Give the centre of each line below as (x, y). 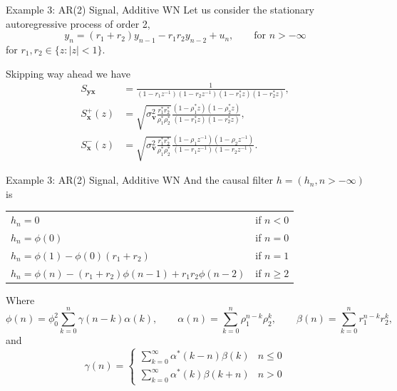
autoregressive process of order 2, (78, 23)
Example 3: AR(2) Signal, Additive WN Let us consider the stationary (160, 9)
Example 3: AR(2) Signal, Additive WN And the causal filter (140, 180)
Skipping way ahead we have (68, 73)
